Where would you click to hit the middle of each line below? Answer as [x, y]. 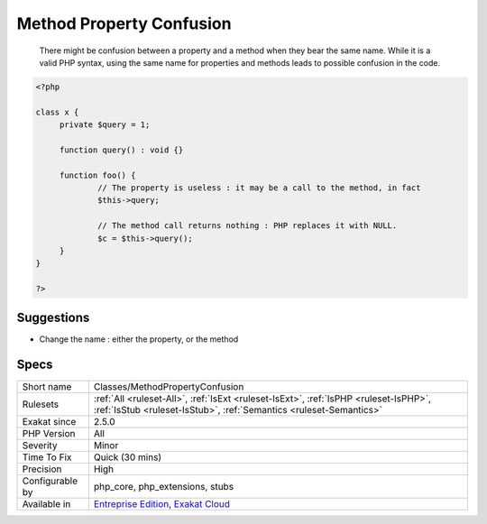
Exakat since [49, 421]
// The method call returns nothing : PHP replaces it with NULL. [248, 226]
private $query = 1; [105, 125]
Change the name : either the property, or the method [139, 339]
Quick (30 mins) [128, 457]
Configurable [50, 481]
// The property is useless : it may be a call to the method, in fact [259, 188]
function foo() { [97, 175]
